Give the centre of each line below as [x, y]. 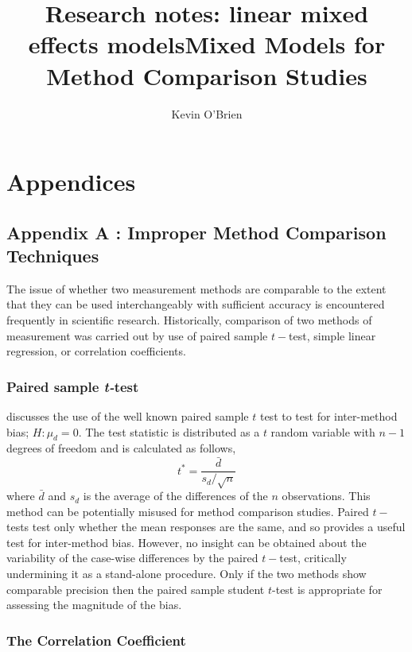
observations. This [326, 496]
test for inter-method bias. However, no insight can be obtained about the [187, 542]
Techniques [53, 256]
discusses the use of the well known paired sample [128, 416]
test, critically [313, 558]
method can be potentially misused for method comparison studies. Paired [188, 511]
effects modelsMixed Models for [207, 44]
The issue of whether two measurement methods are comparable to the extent [196, 288]
